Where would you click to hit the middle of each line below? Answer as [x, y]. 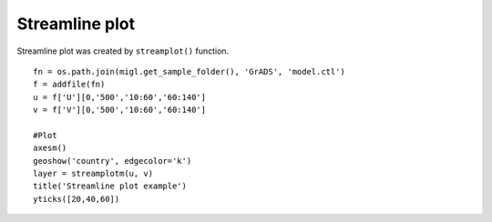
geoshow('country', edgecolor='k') [113, 161]
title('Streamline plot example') [110, 186]
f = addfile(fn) [69, 85]
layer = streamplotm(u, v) [93, 174]
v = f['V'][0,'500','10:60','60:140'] [120, 110]
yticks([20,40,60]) [77, 199]
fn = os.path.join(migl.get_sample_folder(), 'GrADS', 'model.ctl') [189, 71]
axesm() [50, 148]
